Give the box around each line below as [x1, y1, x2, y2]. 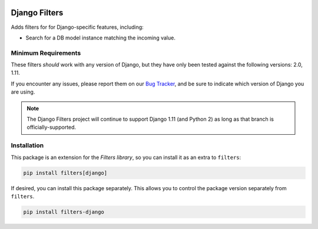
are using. [11, 88, 35, 95]
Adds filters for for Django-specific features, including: [11, 24, 144, 31]
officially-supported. [26, 124, 77, 131]
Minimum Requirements [11, 49, 81, 57]
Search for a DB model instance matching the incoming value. [25, 34, 176, 41]
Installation [11, 141, 44, 150]
